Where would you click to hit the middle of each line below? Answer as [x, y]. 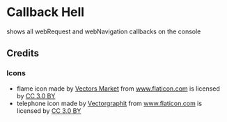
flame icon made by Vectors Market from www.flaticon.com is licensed [118, 89]
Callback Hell [46, 12]
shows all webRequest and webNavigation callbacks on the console [104, 31]
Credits [23, 53]
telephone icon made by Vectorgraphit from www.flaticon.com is [109, 103]
